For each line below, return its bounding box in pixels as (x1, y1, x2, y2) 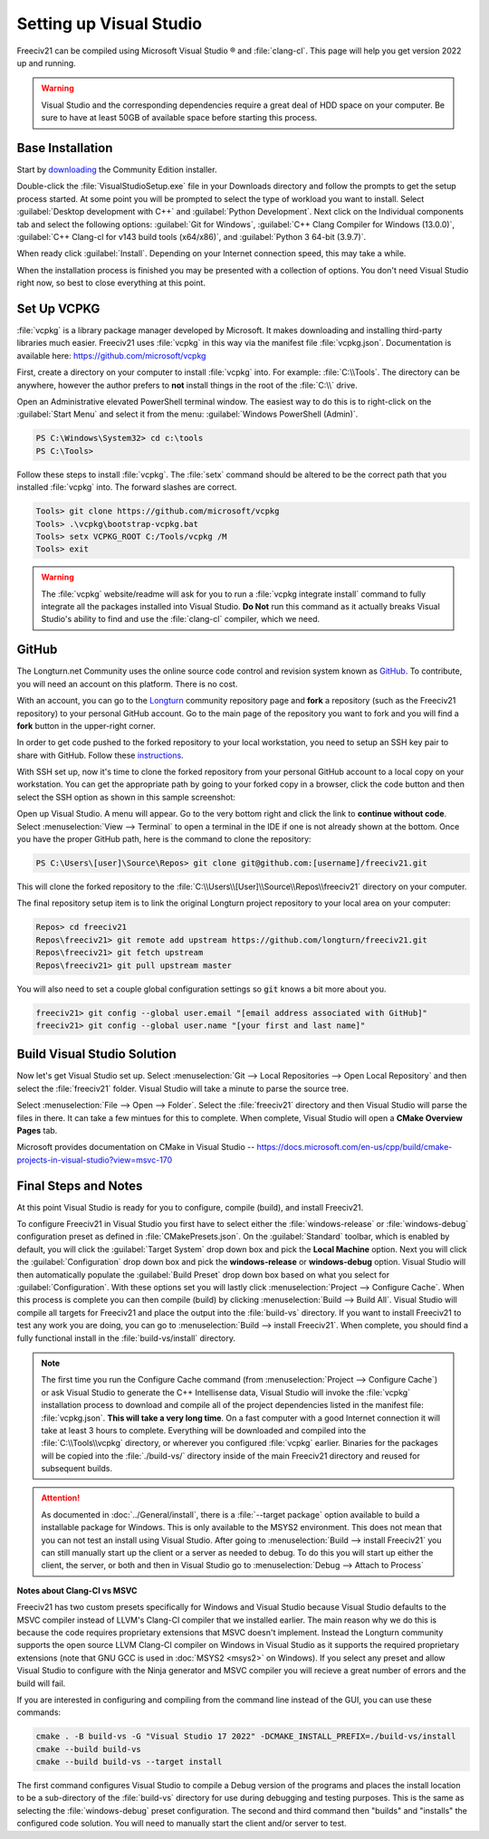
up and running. (16, 57, 76, 68)
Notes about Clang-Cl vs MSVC (16, 1585, 138, 1595)
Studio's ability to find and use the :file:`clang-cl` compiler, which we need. (41, 614, 321, 625)
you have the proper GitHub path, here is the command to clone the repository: (16, 834, 312, 845)
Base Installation (16, 140, 113, 156)
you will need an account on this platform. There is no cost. (16, 678, 238, 689)
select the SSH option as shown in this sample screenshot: (16, 791, 235, 802)
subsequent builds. (41, 1463, 113, 1474)
